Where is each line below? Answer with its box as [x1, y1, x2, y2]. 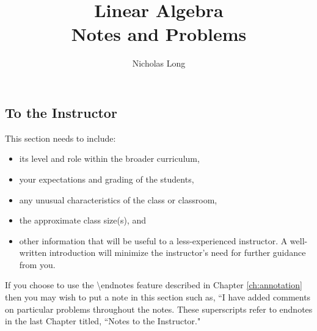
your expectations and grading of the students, [19, 172, 194, 185]
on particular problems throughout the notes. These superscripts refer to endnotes [5, 302, 313, 315]
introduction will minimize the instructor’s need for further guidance [49, 246, 306, 259]
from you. [19, 258, 56, 271]
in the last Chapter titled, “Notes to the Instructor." [5, 315, 201, 327]
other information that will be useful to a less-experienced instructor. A [19, 234, 288, 247]
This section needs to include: [5, 131, 116, 144]
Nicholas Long [132, 57, 186, 70]
